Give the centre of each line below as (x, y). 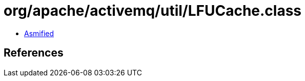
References (34, 53)
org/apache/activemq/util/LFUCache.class (153, 11)
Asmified (39, 33)
